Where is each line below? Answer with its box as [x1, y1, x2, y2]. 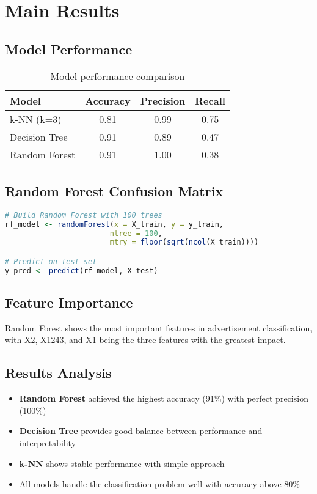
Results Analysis [5, 363, 112, 382]
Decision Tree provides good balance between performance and [19, 424, 263, 437]
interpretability [19, 437, 76, 449]
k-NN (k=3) [10, 111, 62, 126]
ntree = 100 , [109, 229, 162, 238]
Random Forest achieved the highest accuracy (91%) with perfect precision [19, 392, 308, 405]
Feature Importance [5, 293, 133, 312]
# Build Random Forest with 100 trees [5, 210, 162, 219]
